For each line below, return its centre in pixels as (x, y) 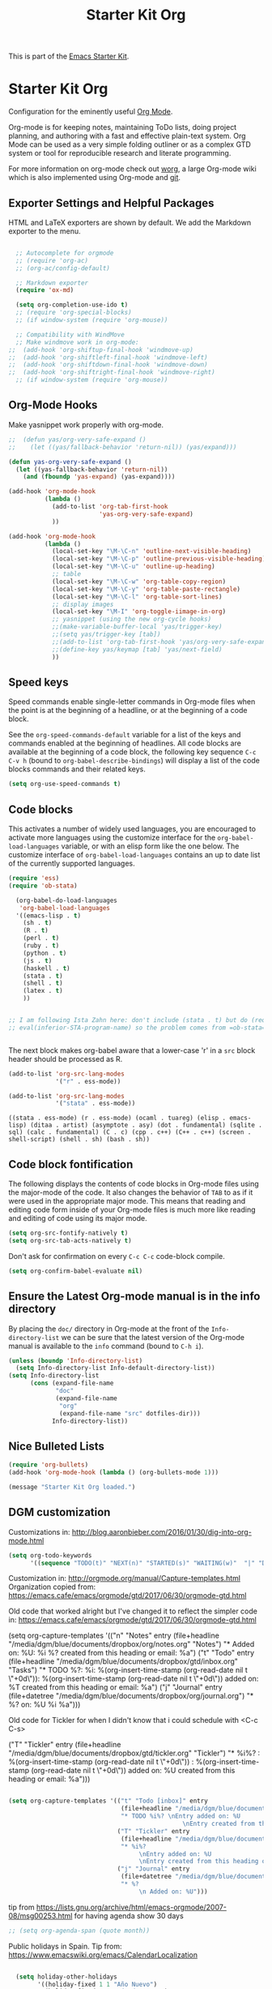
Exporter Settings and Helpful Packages (111, 203)
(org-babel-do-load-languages (66, 900)
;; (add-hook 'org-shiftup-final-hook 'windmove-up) (101, 350)
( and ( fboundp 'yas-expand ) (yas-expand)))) (99, 477)
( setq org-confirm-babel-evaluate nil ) (76, 1271)
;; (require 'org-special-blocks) (74, 313)
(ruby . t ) (41, 946)
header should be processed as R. (66, 1059)
